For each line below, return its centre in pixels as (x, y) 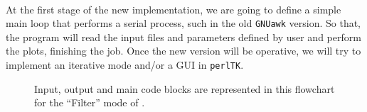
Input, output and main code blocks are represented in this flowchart (185, 88)
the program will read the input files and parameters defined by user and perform (183, 37)
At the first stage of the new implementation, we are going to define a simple (174, 9)
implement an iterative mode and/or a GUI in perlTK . (125, 65)
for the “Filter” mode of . (90, 102)
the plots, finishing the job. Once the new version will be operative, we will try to (183, 51)
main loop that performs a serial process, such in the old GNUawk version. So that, (183, 23)
